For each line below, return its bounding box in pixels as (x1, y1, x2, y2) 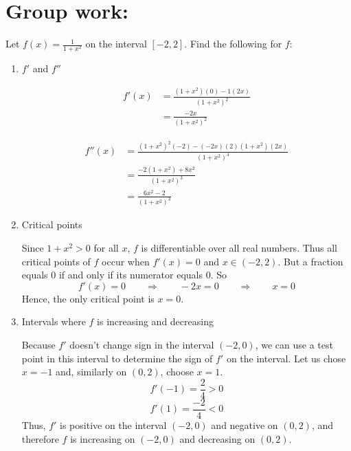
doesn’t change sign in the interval (69, 338, 214, 352)
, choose (160, 364, 194, 379)
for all (93, 241, 119, 255)
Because (21, 338, 56, 352)
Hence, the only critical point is (21, 291, 155, 305)
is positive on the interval (60, 417, 167, 432)
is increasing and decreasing (97, 314, 214, 329)
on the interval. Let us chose (226, 351, 346, 365)
